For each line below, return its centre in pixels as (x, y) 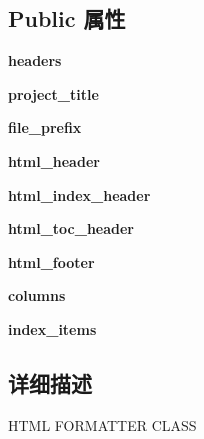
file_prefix (45, 127)
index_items (52, 328)
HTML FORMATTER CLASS (102, 424)
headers (35, 60)
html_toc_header (71, 228)
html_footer (51, 261)
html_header (54, 160)
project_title (53, 93)
